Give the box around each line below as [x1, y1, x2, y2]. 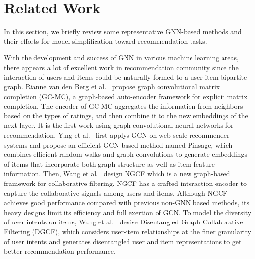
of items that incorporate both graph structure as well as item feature [4, 158, 215, 169]
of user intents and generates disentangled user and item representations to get [4, 236, 242, 246]
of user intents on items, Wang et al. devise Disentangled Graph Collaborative [4, 217, 243, 227]
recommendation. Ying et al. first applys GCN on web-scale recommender [4, 130, 230, 140]
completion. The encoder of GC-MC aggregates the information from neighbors [4, 101, 243, 111]
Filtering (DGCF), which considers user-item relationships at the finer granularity [4, 226, 251, 236]
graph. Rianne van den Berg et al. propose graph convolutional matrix [4, 81, 220, 92]
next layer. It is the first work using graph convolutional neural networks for [4, 120, 234, 130]
